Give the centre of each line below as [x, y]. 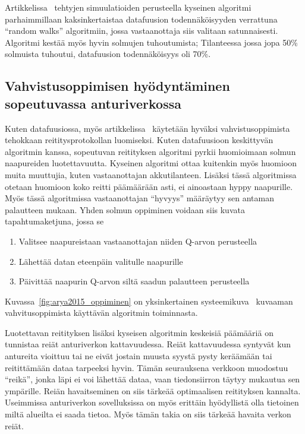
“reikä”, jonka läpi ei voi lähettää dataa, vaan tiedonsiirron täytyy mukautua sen [152, 379]
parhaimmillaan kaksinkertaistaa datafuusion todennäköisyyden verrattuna [141, 19]
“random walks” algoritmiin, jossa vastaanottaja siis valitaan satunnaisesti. [142, 31]
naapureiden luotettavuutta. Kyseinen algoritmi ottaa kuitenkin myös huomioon [151, 163]
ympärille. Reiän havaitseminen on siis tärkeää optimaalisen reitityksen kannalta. [153, 390]
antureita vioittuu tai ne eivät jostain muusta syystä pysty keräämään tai [139, 356]
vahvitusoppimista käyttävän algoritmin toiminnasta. [101, 313]
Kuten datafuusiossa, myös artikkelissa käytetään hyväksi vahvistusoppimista [147, 128]
